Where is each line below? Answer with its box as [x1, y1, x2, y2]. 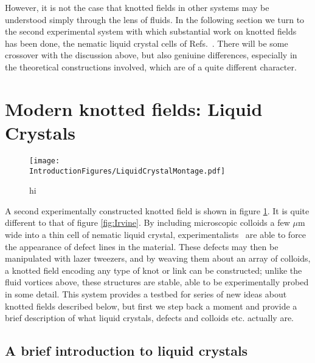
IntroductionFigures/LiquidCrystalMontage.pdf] [29, 166, 226, 175]
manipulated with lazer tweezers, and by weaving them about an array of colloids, [5, 252, 311, 265]
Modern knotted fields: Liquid [5, 96, 263, 121]
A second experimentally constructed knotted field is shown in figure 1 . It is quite [5, 204, 310, 217]
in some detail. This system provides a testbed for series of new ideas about [5, 287, 287, 300]
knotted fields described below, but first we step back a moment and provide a [5, 299, 297, 312]
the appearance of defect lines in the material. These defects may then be [5, 240, 279, 253]
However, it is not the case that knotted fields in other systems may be [5, 1, 269, 13]
